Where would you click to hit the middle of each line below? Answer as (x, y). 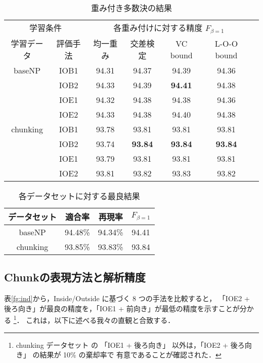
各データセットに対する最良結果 (79, 196)
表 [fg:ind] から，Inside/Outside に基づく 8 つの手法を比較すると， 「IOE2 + (127, 298)
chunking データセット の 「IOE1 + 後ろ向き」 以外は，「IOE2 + (122, 344)
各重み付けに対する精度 (158, 28)
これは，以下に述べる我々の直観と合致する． (100, 320)
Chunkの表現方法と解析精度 (75, 277)
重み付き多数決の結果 (131, 8)
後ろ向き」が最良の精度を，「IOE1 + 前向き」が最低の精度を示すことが (122, 308)
